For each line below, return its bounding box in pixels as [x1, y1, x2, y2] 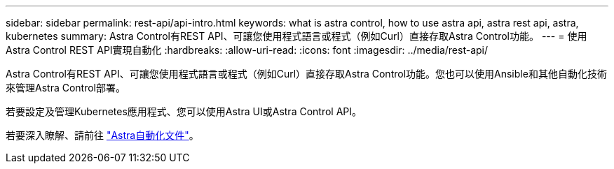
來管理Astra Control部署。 [6, 82, 125, 94]
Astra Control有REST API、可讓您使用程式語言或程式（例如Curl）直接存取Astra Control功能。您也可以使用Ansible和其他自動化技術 [6, 68, 607, 80]
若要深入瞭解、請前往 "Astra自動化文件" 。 [6, 129, 199, 141]
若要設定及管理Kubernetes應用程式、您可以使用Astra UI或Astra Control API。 [6, 105, 362, 117]
